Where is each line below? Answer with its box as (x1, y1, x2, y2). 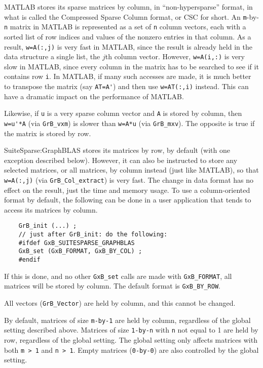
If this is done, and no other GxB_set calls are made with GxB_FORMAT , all (4, 270, 232, 281)
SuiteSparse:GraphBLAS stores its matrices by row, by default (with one (4, 145, 230, 155)
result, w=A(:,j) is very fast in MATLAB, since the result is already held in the (4, 41, 252, 52)
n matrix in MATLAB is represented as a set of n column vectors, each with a (4, 21, 246, 32)
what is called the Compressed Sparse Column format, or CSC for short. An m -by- (4, 11, 259, 22)
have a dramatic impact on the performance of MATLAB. (4, 91, 184, 101)
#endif (18, 256, 41, 264)
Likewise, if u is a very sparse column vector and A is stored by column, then (4, 108, 242, 118)
